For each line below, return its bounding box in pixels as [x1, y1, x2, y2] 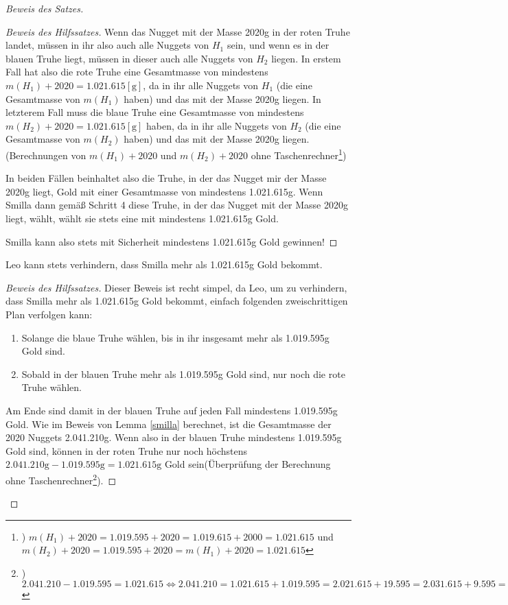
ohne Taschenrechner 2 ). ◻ [5, 471, 117, 487]
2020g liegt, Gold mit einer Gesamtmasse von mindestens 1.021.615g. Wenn [5, 184, 323, 198]
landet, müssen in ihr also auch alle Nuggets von [5, 38, 209, 52]
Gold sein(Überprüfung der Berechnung [164, 457, 331, 471]
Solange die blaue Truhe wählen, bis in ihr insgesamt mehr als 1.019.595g [21, 330, 330, 344]
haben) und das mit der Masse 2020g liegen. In [124, 91, 321, 106]
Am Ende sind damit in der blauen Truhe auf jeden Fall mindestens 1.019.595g [5, 403, 338, 417]
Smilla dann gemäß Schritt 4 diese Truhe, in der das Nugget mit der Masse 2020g [5, 198, 348, 212]
